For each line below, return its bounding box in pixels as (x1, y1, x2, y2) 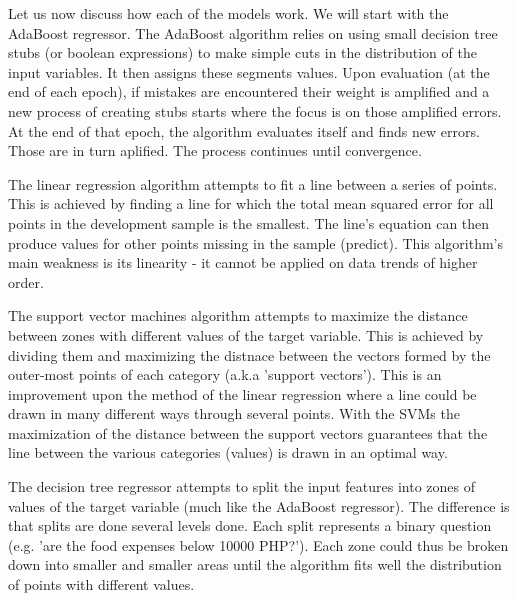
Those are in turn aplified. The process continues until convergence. (8, 140, 422, 161)
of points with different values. (8, 574, 195, 595)
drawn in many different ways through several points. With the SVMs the (8, 403, 460, 424)
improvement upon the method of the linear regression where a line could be (8, 383, 477, 404)
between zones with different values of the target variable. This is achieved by (8, 324, 484, 345)
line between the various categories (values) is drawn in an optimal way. (8, 442, 448, 463)
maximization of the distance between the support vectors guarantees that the (8, 422, 488, 443)
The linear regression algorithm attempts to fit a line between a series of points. (8, 173, 498, 194)
